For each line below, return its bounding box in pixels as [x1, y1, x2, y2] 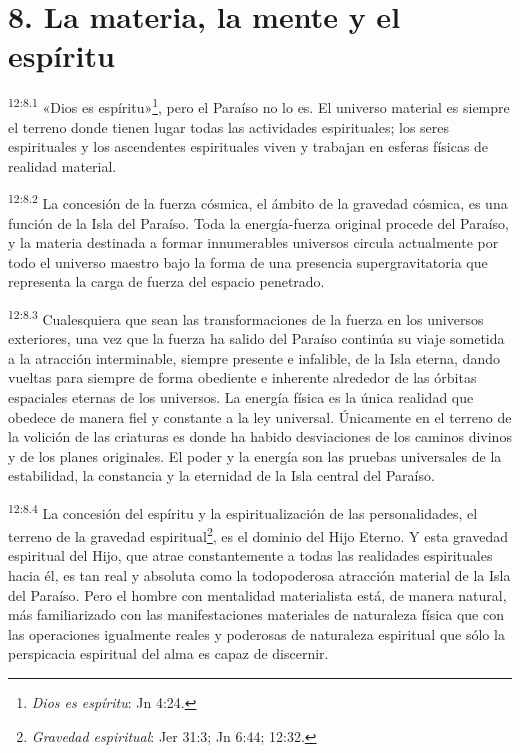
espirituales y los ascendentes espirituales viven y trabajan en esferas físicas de [8, 136, 489, 157]
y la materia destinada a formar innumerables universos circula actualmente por [8, 232, 499, 253]
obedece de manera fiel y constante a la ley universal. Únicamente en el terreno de [8, 406, 512, 427]
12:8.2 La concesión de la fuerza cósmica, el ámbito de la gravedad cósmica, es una [8, 190, 508, 213]
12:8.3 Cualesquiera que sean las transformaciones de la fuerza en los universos [8, 305, 484, 329]
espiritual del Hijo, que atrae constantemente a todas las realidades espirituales [8, 545, 493, 566]
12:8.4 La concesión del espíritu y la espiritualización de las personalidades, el [8, 499, 478, 523]
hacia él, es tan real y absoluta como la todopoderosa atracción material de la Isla [8, 565, 511, 586]
